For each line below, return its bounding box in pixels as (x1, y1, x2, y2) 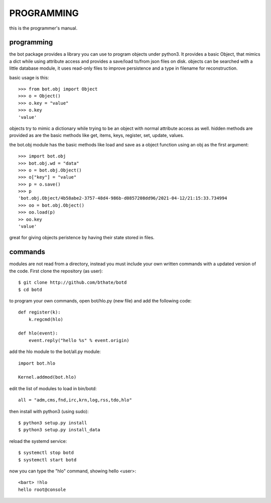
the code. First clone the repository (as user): (9, 268, 103, 274)
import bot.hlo (18, 360, 56, 366)
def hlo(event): (18, 330, 58, 336)
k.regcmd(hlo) (28, 316, 64, 322)
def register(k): (18, 309, 61, 315)
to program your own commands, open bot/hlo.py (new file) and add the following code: (9, 297, 192, 303)
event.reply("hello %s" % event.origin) (28, 338, 130, 343)
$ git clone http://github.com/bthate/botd (18, 280, 127, 285)
